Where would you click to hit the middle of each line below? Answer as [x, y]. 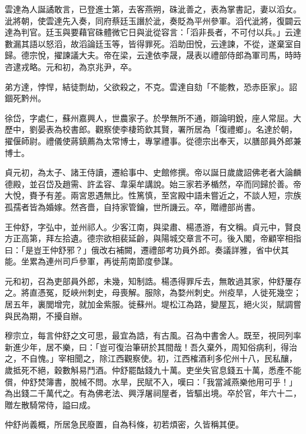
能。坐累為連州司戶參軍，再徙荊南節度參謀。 [91, 261]
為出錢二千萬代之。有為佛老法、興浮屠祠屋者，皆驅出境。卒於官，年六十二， [153, 393]
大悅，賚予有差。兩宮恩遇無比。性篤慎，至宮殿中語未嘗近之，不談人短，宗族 [153, 195]
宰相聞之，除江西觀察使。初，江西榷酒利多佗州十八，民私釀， [177, 358]
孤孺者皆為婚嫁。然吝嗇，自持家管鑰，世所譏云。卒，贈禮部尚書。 [132, 206]
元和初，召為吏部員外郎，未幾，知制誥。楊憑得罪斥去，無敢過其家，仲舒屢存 [153, 281]
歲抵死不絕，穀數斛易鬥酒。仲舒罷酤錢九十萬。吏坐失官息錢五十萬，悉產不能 [153, 370]
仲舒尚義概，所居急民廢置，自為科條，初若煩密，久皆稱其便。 [124, 424]
